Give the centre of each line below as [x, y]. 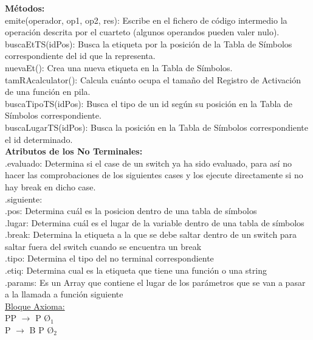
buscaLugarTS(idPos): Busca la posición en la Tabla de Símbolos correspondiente [156, 127]
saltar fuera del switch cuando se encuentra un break [103, 246]
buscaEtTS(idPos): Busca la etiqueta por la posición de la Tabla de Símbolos [149, 43]
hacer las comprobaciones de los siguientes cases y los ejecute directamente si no [154, 175]
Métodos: [25, 8]
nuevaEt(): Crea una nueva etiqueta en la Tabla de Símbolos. [119, 67]
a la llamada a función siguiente [64, 294]
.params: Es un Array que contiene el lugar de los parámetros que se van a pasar [155, 282]
